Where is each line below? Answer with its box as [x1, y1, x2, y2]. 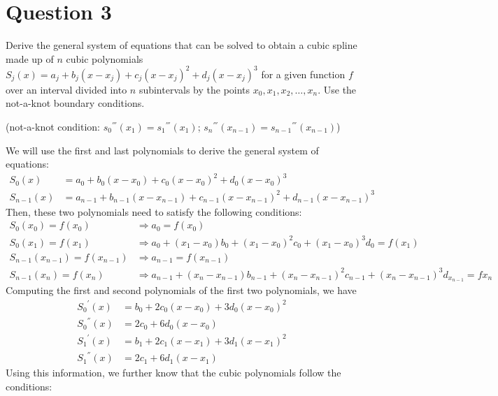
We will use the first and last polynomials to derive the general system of [6, 142, 319, 157]
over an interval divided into [6, 82, 127, 96]
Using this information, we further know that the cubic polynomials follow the [6, 365, 341, 380]
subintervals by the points [138, 82, 250, 96]
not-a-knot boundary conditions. [6, 96, 145, 110]
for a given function [261, 66, 346, 81]
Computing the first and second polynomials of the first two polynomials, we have [6, 283, 357, 298]
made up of [6, 51, 54, 66]
